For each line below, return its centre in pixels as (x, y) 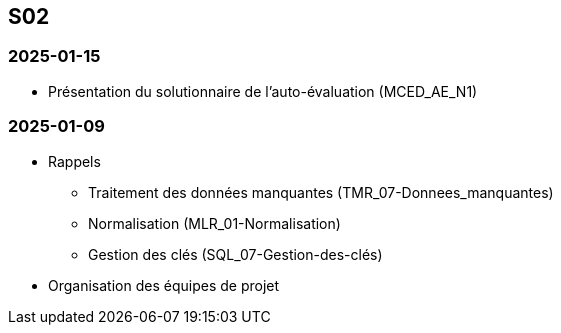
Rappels (74, 161)
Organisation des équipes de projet (164, 285)
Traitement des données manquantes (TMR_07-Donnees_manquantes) (321, 192)
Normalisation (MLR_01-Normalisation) (214, 223)
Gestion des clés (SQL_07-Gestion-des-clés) (235, 254)
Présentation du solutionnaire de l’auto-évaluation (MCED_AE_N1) (263, 91)
